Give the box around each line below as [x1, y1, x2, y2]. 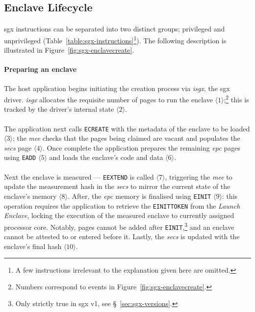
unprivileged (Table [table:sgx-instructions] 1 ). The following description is [4, 33, 227, 45]
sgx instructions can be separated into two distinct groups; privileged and [4, 24, 225, 34]
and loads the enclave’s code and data [49, 152, 163, 162]
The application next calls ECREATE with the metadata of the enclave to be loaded [4, 123, 250, 133]
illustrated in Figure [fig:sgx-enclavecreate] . [4, 45, 134, 55]
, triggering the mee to [165, 171, 232, 182]
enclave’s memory [4, 190, 57, 201]
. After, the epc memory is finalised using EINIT [68, 190, 211, 201]
